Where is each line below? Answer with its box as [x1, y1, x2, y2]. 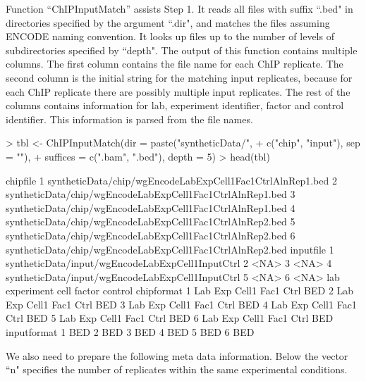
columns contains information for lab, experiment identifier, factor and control [6, 98, 344, 113]
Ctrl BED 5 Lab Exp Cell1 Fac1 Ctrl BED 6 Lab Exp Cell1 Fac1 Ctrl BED [6, 311, 334, 325]
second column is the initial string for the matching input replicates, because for [6, 70, 353, 85]
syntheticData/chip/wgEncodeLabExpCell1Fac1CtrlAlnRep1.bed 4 [6, 200, 295, 215]
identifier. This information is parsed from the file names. [6, 111, 253, 126]
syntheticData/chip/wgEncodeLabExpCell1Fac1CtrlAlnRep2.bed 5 [6, 214, 295, 229]
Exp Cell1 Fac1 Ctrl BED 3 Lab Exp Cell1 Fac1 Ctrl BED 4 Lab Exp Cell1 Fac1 [6, 296, 357, 311]
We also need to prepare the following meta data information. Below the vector [6, 348, 348, 363]
